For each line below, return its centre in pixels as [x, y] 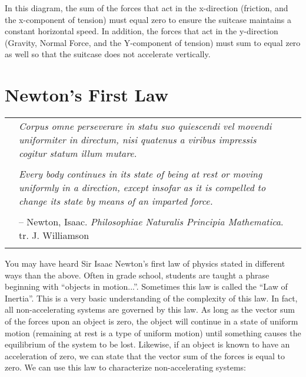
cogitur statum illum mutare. [78, 153]
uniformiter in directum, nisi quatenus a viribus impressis [138, 140]
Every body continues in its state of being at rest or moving [141, 174]
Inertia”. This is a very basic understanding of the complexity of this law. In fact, [151, 298]
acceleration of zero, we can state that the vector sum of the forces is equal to [145, 355]
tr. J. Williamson [54, 235]
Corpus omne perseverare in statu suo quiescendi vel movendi [145, 126]
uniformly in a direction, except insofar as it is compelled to [142, 188]
